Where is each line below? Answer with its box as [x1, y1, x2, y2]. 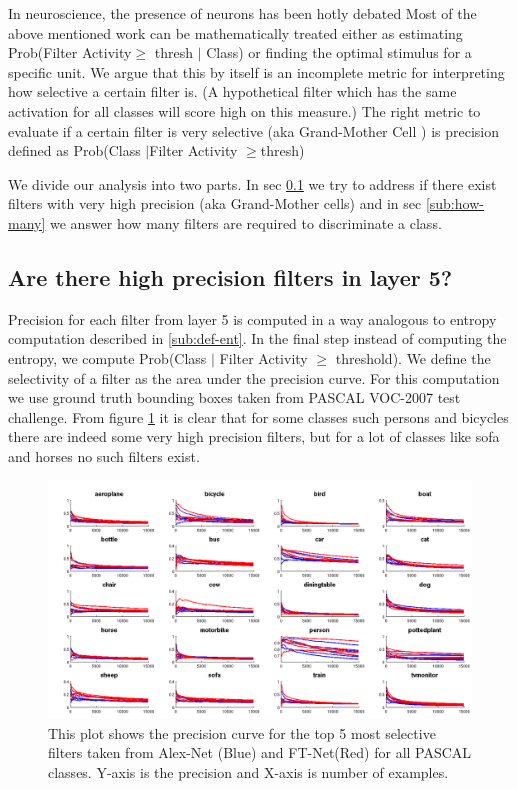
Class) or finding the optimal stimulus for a [206, 42, 472, 63]
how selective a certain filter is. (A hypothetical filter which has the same [8, 81, 457, 102]
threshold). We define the [335, 347, 491, 368]
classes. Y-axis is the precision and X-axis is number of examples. [48, 761, 449, 782]
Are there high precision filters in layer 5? [8, 261, 453, 292]
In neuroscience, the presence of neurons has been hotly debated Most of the [8, 3, 477, 23]
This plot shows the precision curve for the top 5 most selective [48, 722, 436, 743]
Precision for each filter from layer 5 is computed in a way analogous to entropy [8, 308, 497, 329]
